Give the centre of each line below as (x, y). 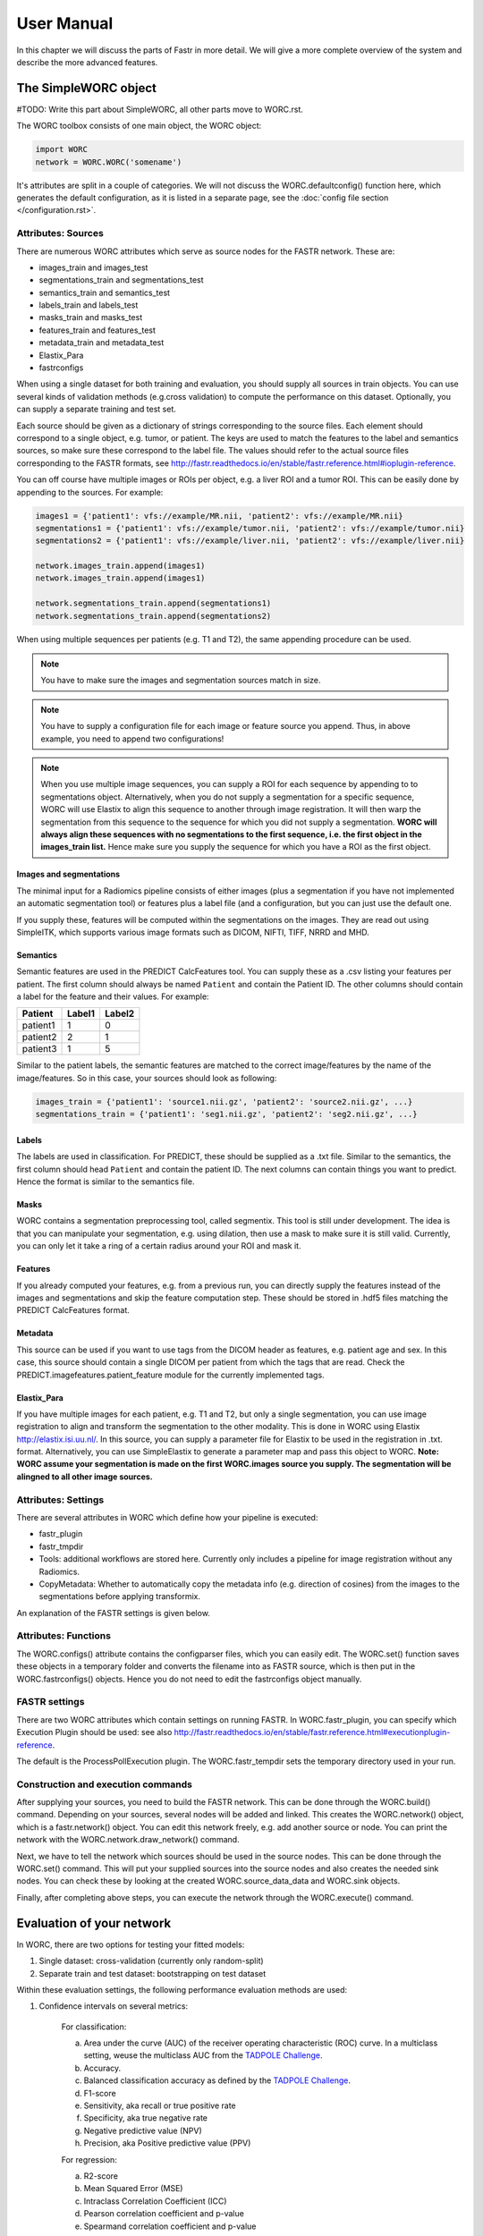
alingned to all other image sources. (85, 1477)
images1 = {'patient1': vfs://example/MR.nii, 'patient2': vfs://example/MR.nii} (220, 516)
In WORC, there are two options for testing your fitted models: (131, 1944)
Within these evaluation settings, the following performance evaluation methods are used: (182, 1989)
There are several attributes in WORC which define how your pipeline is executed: (167, 1517)
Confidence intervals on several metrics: (114, 2006)
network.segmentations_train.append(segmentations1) (153, 603)
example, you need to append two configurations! (132, 739)
